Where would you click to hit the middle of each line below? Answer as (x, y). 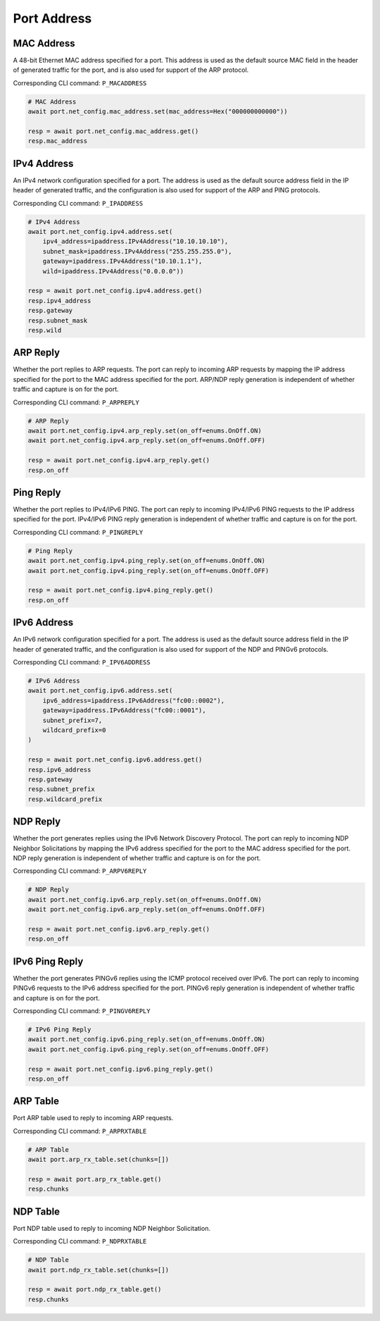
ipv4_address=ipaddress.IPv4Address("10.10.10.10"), (135, 242)
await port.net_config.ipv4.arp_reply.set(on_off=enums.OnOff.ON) (145, 431)
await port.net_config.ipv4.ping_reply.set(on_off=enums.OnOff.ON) (147, 561)
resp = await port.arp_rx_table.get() (95, 1179)
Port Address (52, 18)
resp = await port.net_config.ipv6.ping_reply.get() (121, 1069)
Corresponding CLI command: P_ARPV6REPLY (80, 871)
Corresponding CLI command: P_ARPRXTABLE (80, 1131)
